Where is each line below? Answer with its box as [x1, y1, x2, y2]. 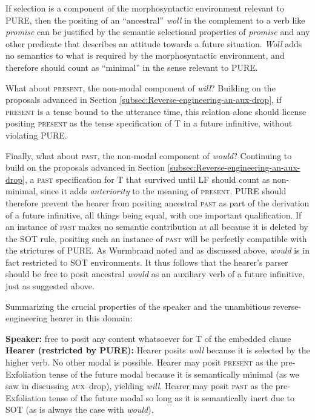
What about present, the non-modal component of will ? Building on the [5, 81, 276, 94]
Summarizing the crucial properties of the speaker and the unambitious [5, 300, 270, 312]
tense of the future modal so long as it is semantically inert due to [48, 391, 295, 404]
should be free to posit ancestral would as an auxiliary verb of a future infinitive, [5, 267, 305, 280]
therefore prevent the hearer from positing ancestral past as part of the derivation [5, 196, 310, 209]
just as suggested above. [5, 280, 94, 292]
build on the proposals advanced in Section [5, 161, 165, 174]
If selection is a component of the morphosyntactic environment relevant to [5, 2, 284, 14]
